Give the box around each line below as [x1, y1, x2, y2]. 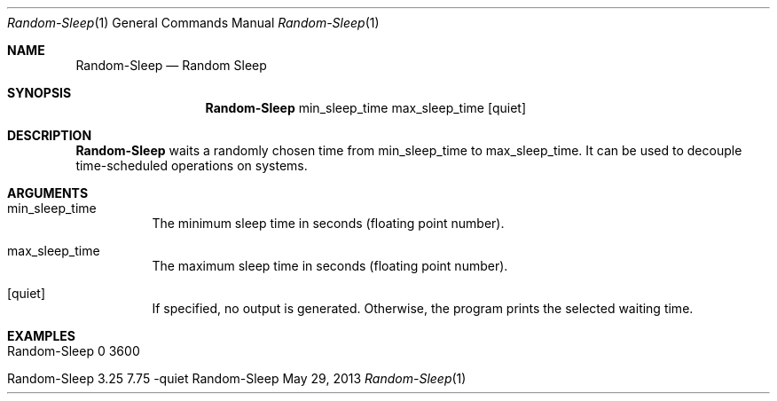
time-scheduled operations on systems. [75, 158, 308, 173]
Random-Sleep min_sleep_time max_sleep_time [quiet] [205, 100, 526, 115]
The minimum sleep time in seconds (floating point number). [152, 216, 505, 231]
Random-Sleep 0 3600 [7, 343, 140, 358]
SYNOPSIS [7, 85, 72, 100]
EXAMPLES [7, 328, 75, 343]
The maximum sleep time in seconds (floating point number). [152, 258, 508, 273]
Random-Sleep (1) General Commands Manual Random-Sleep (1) [7, 15, 380, 30]
